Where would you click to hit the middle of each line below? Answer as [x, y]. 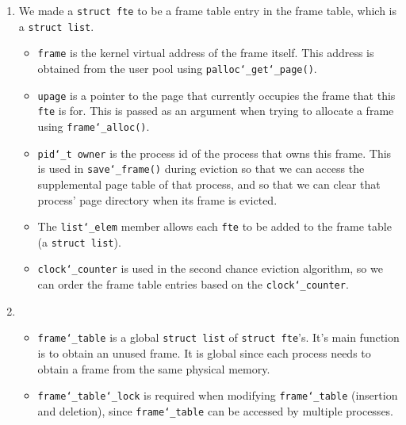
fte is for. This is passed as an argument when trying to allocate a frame [216, 111]
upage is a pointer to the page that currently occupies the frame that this [216, 95]
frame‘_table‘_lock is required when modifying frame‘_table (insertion [218, 395]
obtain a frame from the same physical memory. [154, 368]
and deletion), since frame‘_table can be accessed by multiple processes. [216, 410]
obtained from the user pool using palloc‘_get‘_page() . [177, 68]
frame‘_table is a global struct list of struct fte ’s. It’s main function [218, 337]
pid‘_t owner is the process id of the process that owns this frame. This [214, 153]
